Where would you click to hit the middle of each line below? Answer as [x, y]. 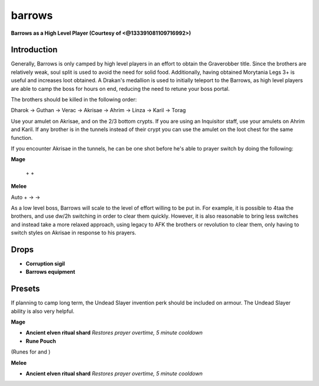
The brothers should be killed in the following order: [74, 100]
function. [22, 138]
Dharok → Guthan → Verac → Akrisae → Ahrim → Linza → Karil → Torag [98, 110]
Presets [25, 289]
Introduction [34, 50]
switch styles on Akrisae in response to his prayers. [74, 233]
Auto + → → [26, 197]
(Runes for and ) [31, 352]
